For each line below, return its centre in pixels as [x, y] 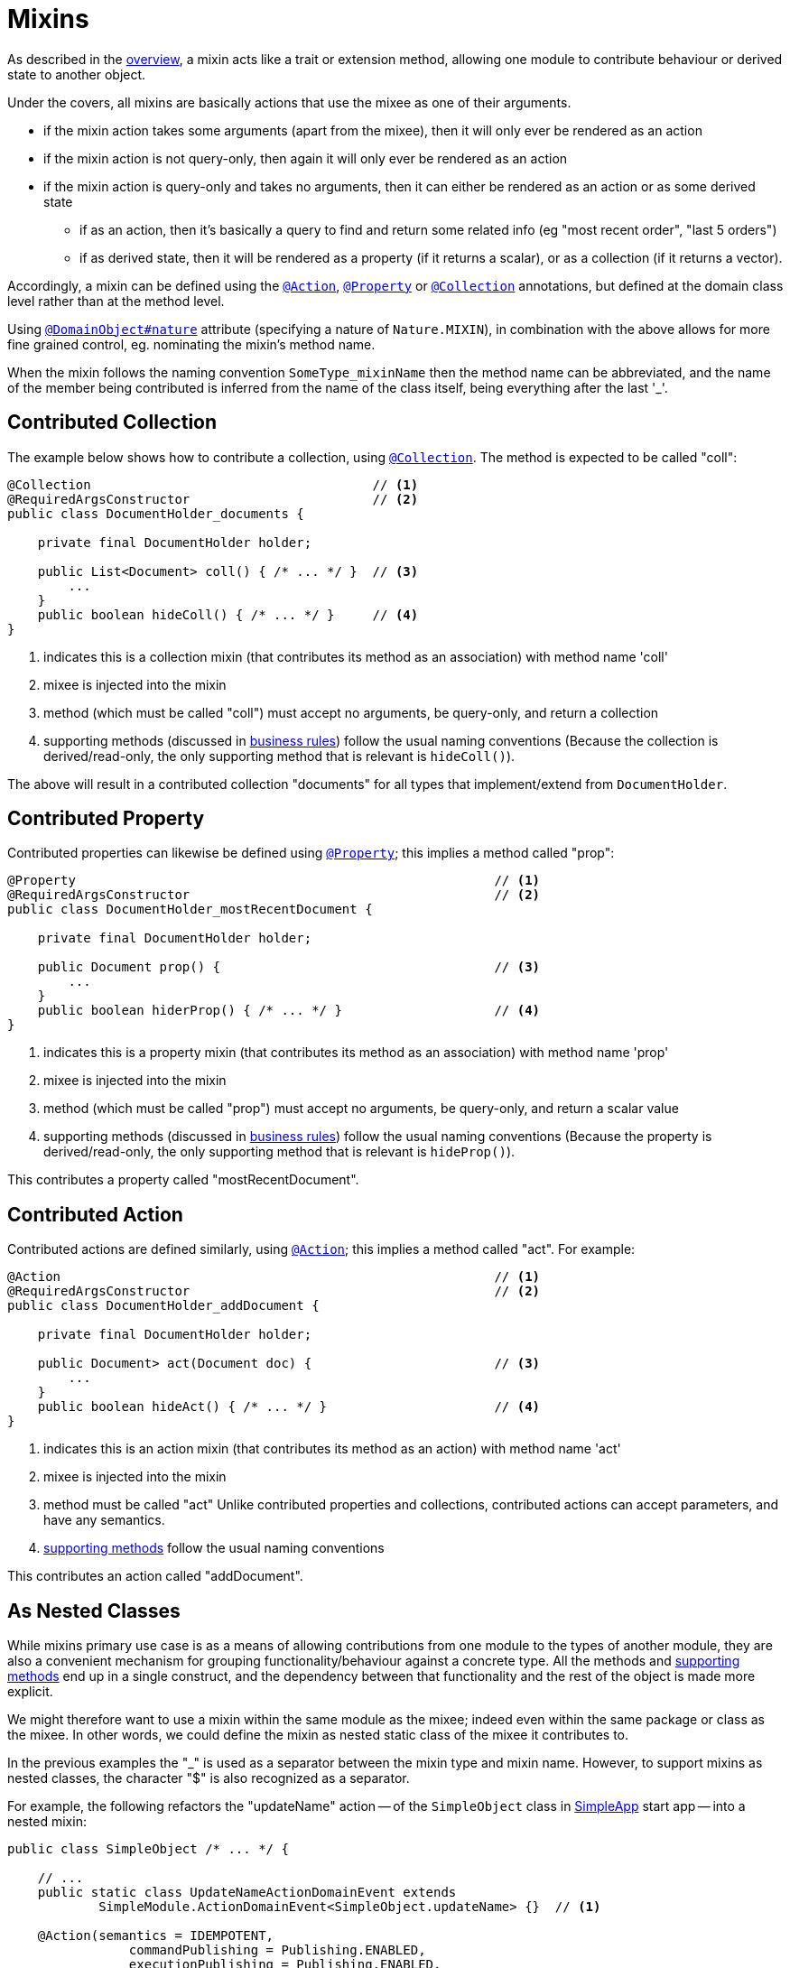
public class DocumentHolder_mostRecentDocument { [190, 910]
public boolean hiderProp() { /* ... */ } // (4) [289, 1011]
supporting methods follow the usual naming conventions [214, 1548]
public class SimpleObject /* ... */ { [148, 1849]
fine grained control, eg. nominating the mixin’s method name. [191, 344]
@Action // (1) [274, 1277]
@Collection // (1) [213, 484]
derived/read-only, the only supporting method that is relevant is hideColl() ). [279, 756]
